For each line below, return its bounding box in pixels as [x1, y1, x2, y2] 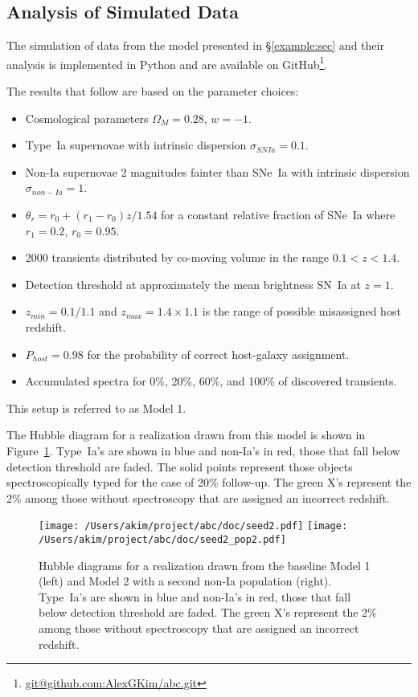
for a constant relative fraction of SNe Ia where [161, 206, 395, 223]
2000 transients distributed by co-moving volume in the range [25, 249, 329, 266]
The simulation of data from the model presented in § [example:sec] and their [6, 37, 384, 54]
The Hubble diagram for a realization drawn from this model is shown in [6, 426, 366, 443]
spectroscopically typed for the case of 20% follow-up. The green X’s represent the [6, 474, 412, 491]
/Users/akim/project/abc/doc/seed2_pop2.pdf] [39, 533, 286, 545]
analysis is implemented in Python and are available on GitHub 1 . [6, 53, 328, 72]
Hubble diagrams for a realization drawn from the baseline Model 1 [39, 556, 371, 573]
